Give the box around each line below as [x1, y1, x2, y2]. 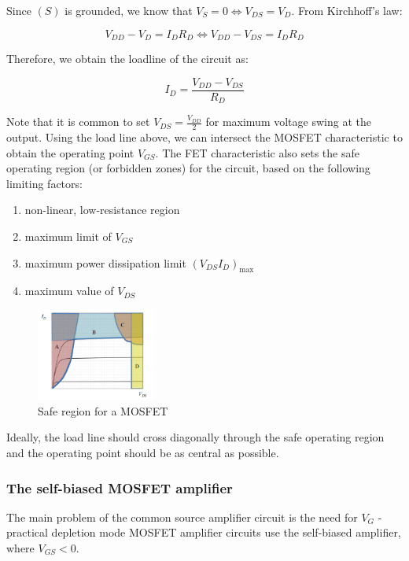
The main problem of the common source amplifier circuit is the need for [6, 508, 358, 525]
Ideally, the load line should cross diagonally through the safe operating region [6, 429, 385, 445]
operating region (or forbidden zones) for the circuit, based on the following [6, 160, 370, 176]
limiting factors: [6, 175, 83, 191]
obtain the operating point [6, 144, 134, 161]
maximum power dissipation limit [24, 254, 186, 271]
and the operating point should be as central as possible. [6, 445, 279, 461]
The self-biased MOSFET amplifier [6, 478, 233, 497]
